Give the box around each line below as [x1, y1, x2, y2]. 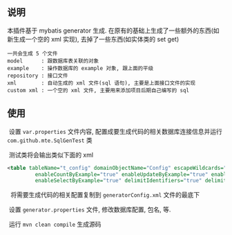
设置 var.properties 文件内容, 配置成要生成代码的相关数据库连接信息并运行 [8, 127, 223, 135]
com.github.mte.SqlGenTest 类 [7, 136, 93, 144]
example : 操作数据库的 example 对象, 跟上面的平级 [7, 64, 154, 71]
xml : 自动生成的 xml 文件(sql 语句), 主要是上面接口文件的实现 [7, 79, 195, 87]
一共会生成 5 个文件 [7, 50, 58, 57]
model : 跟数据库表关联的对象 [7, 58, 99, 64]
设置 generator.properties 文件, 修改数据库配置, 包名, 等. [8, 205, 171, 214]
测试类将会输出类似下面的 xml [8, 150, 94, 159]
